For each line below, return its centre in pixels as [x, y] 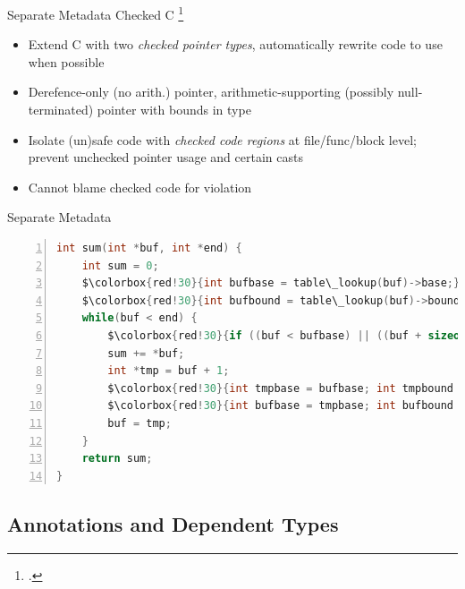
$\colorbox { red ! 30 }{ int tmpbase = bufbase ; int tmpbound [280, 388]
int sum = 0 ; [120, 265]
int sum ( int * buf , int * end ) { [149, 248]
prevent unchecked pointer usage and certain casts [165, 157]
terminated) [61, 110]
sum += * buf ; [146, 353]
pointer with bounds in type [174, 110]
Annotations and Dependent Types [173, 523]
